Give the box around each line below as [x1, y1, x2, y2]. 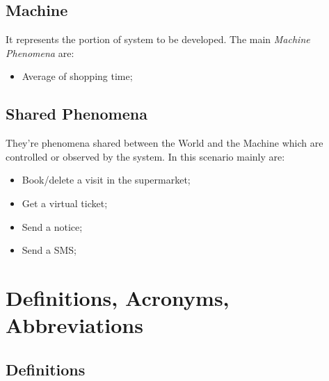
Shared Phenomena [6, 103, 147, 124]
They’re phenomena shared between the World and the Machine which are [6, 136, 323, 150]
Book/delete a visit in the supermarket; [22, 172, 191, 187]
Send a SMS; [22, 243, 77, 257]
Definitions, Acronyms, [6, 283, 230, 311]
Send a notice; [22, 219, 83, 234]
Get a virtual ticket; [22, 195, 108, 210]
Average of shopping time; [22, 69, 133, 83]
